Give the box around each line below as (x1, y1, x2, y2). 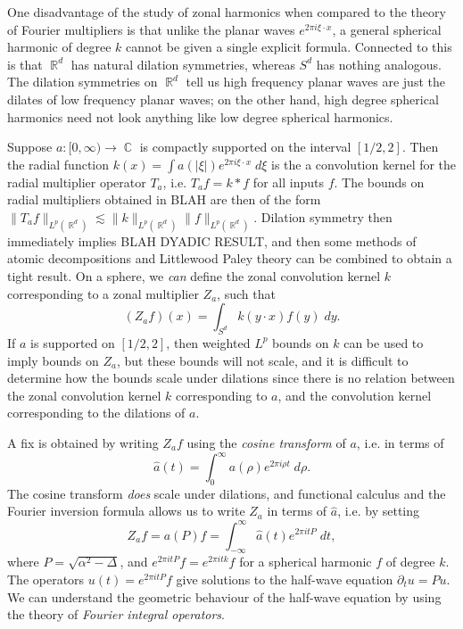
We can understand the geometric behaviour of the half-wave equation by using (7, 587, 442, 606)
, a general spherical (332, 20, 442, 38)
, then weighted (166, 333, 251, 352)
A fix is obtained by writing (7, 433, 159, 451)
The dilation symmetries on (7, 72, 158, 91)
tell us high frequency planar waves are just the (186, 72, 445, 91)
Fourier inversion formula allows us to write (7, 501, 245, 520)
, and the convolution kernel (277, 385, 432, 404)
